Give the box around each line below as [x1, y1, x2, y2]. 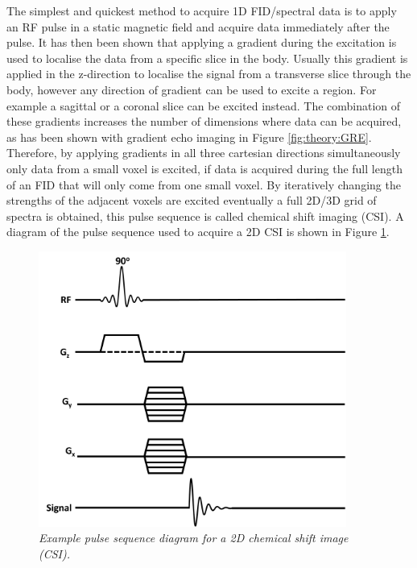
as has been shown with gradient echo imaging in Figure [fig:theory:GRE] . [6, 128, 372, 145]
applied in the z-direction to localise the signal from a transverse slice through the [6, 65, 411, 82]
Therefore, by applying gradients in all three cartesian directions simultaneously [6, 144, 401, 161]
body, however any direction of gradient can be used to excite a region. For [6, 81, 377, 97]
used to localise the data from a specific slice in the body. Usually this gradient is [6, 49, 408, 66]
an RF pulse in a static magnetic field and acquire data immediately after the [6, 18, 390, 35]
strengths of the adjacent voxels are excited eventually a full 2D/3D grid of [6, 192, 377, 209]
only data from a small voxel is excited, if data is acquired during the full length [6, 160, 403, 176]
